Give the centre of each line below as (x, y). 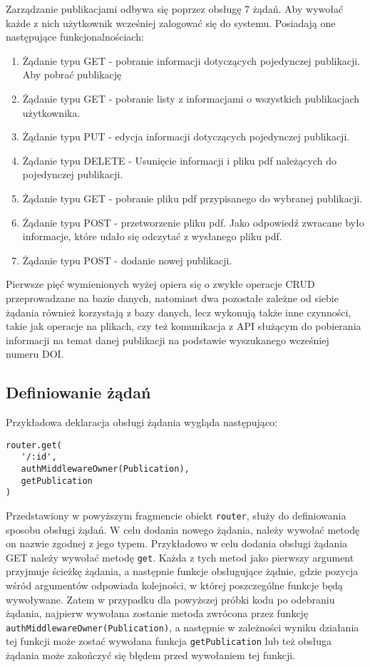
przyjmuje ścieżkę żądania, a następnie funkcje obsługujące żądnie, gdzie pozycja (182, 571)
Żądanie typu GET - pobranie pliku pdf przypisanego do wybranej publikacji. (192, 198)
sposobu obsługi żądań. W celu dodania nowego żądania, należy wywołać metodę (183, 529)
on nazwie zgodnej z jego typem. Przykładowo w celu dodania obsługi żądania (177, 543)
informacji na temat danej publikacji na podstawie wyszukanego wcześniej (168, 340)
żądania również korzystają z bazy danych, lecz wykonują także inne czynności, (179, 312)
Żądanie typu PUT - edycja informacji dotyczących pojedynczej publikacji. (186, 136)
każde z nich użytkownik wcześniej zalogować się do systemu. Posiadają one (171, 22)
